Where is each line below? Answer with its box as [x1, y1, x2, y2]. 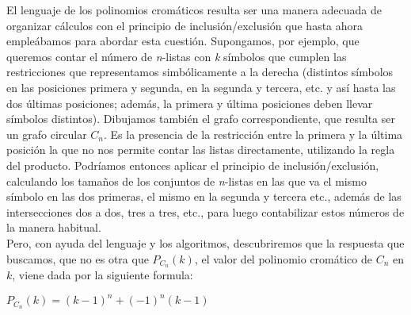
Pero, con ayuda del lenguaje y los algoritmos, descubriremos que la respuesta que [6, 234, 405, 251]
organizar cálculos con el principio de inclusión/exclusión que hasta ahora [6, 17, 363, 33]
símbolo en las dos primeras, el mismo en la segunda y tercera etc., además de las [6, 188, 401, 205]
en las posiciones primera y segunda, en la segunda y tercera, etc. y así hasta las [6, 79, 396, 95]
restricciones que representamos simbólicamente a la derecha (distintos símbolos [6, 63, 394, 80]
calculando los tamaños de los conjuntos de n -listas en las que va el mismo [6, 172, 367, 189]
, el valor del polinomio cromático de [194, 250, 372, 267]
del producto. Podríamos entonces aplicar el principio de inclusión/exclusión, [6, 156, 379, 173]
